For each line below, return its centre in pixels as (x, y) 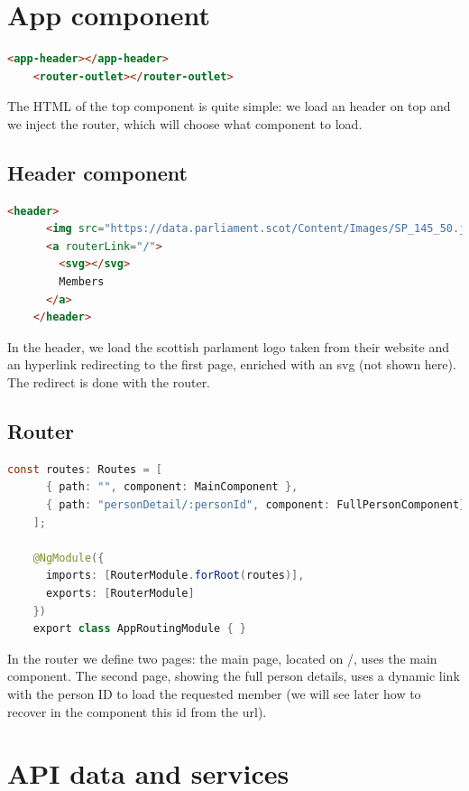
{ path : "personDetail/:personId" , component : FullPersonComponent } (256, 505)
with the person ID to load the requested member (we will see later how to (214, 693)
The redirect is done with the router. (109, 382)
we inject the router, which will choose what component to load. (185, 123)
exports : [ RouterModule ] (120, 593)
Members (82, 282)
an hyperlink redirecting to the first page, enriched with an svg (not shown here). (232, 364)
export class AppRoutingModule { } (139, 629)
